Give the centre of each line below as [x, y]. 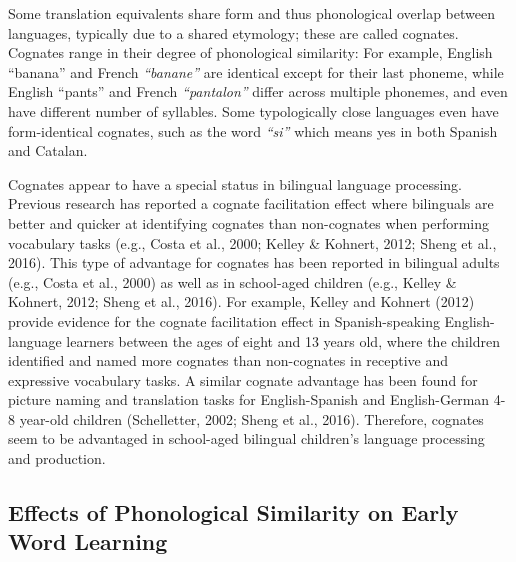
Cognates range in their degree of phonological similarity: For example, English [250, 52]
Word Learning [88, 541]
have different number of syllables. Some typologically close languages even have [253, 110]
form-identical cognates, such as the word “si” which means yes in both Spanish [253, 130]
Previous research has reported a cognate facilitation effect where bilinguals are [251, 203]
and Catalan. [48, 150]
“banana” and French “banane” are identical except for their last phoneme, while [256, 71]
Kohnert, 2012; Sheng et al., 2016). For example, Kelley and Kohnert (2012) [241, 301]
